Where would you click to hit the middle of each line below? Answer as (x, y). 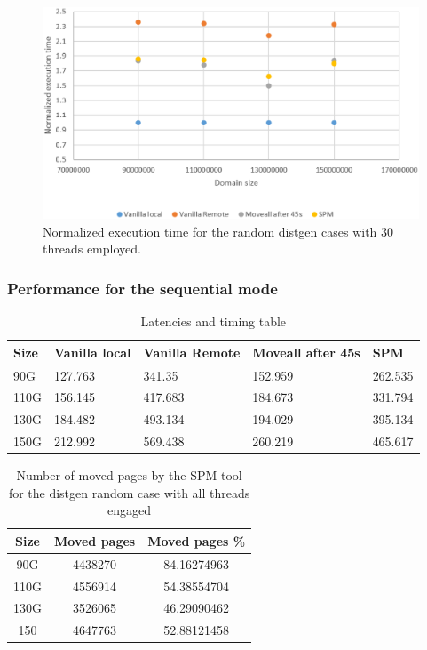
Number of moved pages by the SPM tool (129, 475)
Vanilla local (93, 352)
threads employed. (92, 249)
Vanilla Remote (192, 352)
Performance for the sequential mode (142, 288)
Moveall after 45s (306, 352)
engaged (130, 510)
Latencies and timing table (213, 321)
